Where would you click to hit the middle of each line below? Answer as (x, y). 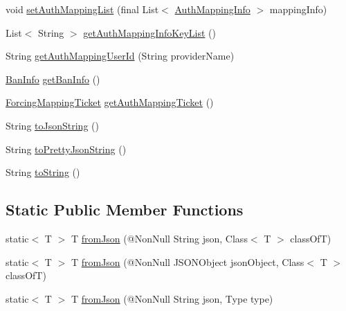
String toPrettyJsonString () (66, 149)
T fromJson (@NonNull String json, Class (159, 238)
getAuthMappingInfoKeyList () (149, 32)
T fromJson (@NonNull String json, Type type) (172, 298)
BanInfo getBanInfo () (53, 79)
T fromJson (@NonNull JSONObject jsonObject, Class (188, 261)
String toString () (43, 172)
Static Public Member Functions (125, 210)
